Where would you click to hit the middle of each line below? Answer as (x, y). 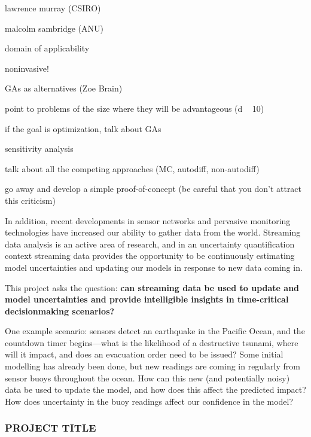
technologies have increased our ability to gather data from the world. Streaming (153, 232)
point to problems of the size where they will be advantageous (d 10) (135, 108)
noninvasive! (27, 68)
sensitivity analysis (39, 149)
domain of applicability (47, 48)
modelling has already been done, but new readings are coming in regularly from (153, 366)
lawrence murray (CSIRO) (53, 8)
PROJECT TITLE (51, 428)
